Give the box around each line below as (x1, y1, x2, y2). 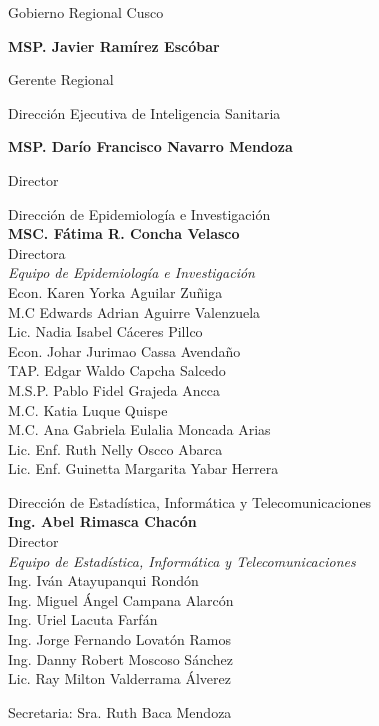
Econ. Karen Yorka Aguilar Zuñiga (8, 281, 223, 302)
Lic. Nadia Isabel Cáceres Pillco (8, 321, 203, 342)
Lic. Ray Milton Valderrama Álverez (8, 668, 231, 689)
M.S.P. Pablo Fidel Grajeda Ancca (8, 379, 220, 400)
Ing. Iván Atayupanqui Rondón (8, 570, 199, 591)
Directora (8, 242, 66, 263)
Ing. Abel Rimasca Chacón (8, 511, 197, 532)
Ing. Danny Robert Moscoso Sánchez (8, 648, 233, 669)
